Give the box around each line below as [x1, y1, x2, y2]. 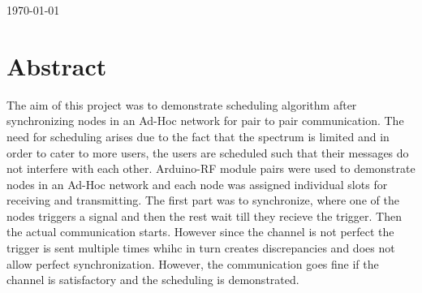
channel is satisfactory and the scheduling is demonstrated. [6, 271, 299, 288]
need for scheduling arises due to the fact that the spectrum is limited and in [6, 127, 390, 144]
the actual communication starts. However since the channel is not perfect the [6, 223, 394, 240]
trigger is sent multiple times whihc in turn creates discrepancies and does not [6, 239, 395, 256]
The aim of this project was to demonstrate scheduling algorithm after [6, 96, 357, 113]
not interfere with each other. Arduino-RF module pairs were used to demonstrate [6, 160, 416, 177]
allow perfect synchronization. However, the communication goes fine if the [6, 255, 379, 272]
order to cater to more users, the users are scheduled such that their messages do [6, 144, 409, 161]
